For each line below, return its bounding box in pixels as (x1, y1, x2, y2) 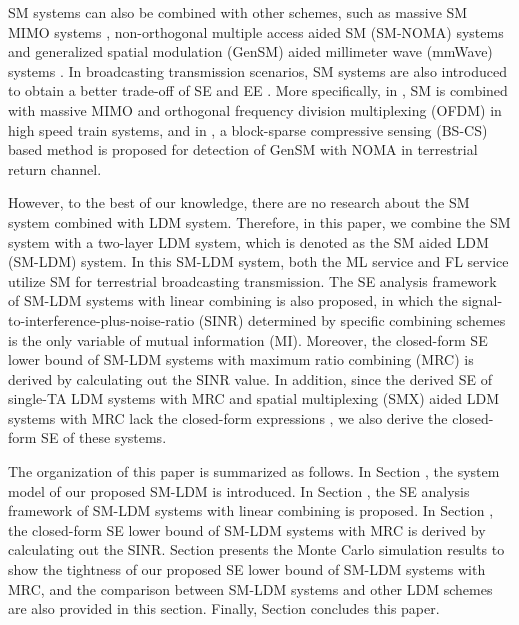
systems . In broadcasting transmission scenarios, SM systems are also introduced (8, 60, 507, 81)
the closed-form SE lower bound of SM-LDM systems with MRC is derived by (8, 519, 486, 540)
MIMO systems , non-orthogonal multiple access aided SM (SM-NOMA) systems (8, 21, 504, 42)
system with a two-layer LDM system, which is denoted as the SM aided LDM (8, 231, 489, 252)
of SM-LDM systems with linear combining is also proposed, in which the (8, 290, 458, 311)
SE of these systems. (41, 427, 167, 448)
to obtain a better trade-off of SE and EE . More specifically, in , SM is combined (8, 80, 508, 101)
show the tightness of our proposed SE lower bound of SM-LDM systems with (8, 559, 486, 580)
